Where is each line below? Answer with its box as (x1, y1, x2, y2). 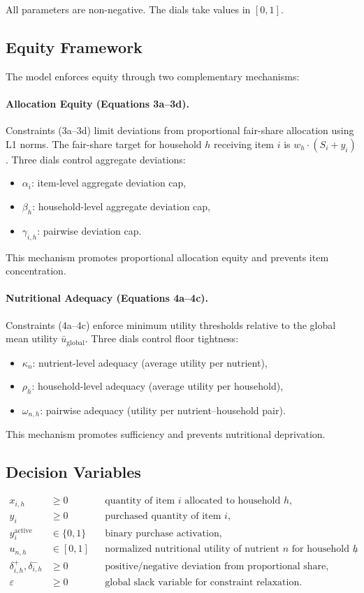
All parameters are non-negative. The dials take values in (6, 2, 251, 16)
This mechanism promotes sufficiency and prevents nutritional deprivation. (6, 427, 326, 441)
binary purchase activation (105, 528, 219, 539)
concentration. (6, 263, 66, 278)
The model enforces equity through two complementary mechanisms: (6, 68, 300, 83)
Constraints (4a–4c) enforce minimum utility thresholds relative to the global (6, 317, 336, 332)
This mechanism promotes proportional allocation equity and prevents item (6, 249, 329, 264)
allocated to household (184, 496, 281, 506)
